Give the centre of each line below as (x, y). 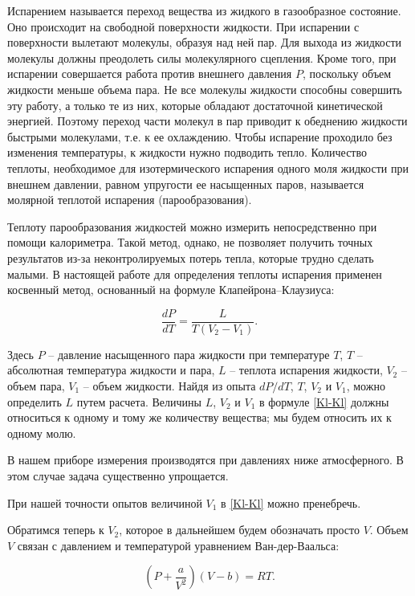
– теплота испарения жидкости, (306, 370)
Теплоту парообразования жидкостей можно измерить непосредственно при (192, 226)
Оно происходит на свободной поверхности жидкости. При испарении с (183, 26)
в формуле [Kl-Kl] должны (324, 401)
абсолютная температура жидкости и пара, (111, 370)
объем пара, (36, 385)
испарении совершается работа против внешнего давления (150, 73)
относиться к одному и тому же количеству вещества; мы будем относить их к (199, 417)
